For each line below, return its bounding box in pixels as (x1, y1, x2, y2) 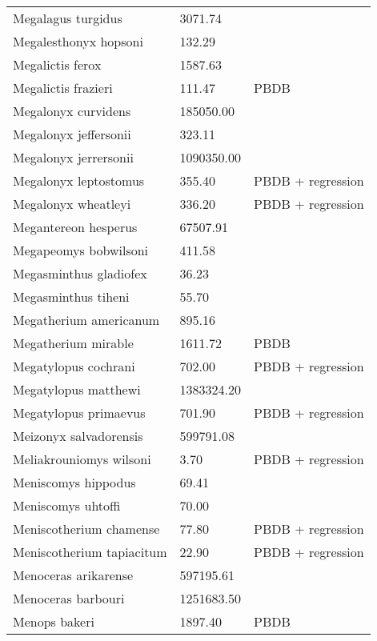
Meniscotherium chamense (13, 519, 160, 538)
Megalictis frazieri (13, 78, 113, 97)
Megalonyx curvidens (13, 102, 131, 120)
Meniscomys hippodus (13, 473, 136, 491)
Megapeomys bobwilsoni (13, 241, 149, 259)
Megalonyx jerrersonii (13, 148, 134, 166)
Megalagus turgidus (13, 9, 122, 27)
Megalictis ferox (13, 55, 102, 74)
